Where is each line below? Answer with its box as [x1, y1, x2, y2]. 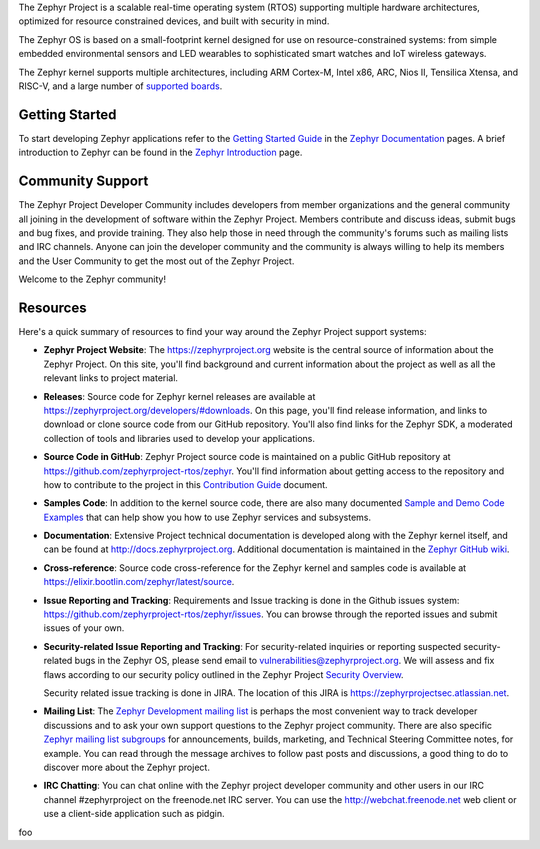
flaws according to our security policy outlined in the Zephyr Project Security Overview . [43, 668, 404, 680]
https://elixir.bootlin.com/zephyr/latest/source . [43, 576, 235, 588]
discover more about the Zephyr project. [43, 761, 210, 773]
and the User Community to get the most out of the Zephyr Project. [18, 255, 295, 267]
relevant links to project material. [43, 372, 179, 384]
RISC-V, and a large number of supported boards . [18, 80, 223, 92]
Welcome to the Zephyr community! [18, 273, 167, 285]
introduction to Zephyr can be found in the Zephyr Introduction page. [18, 146, 303, 159]
